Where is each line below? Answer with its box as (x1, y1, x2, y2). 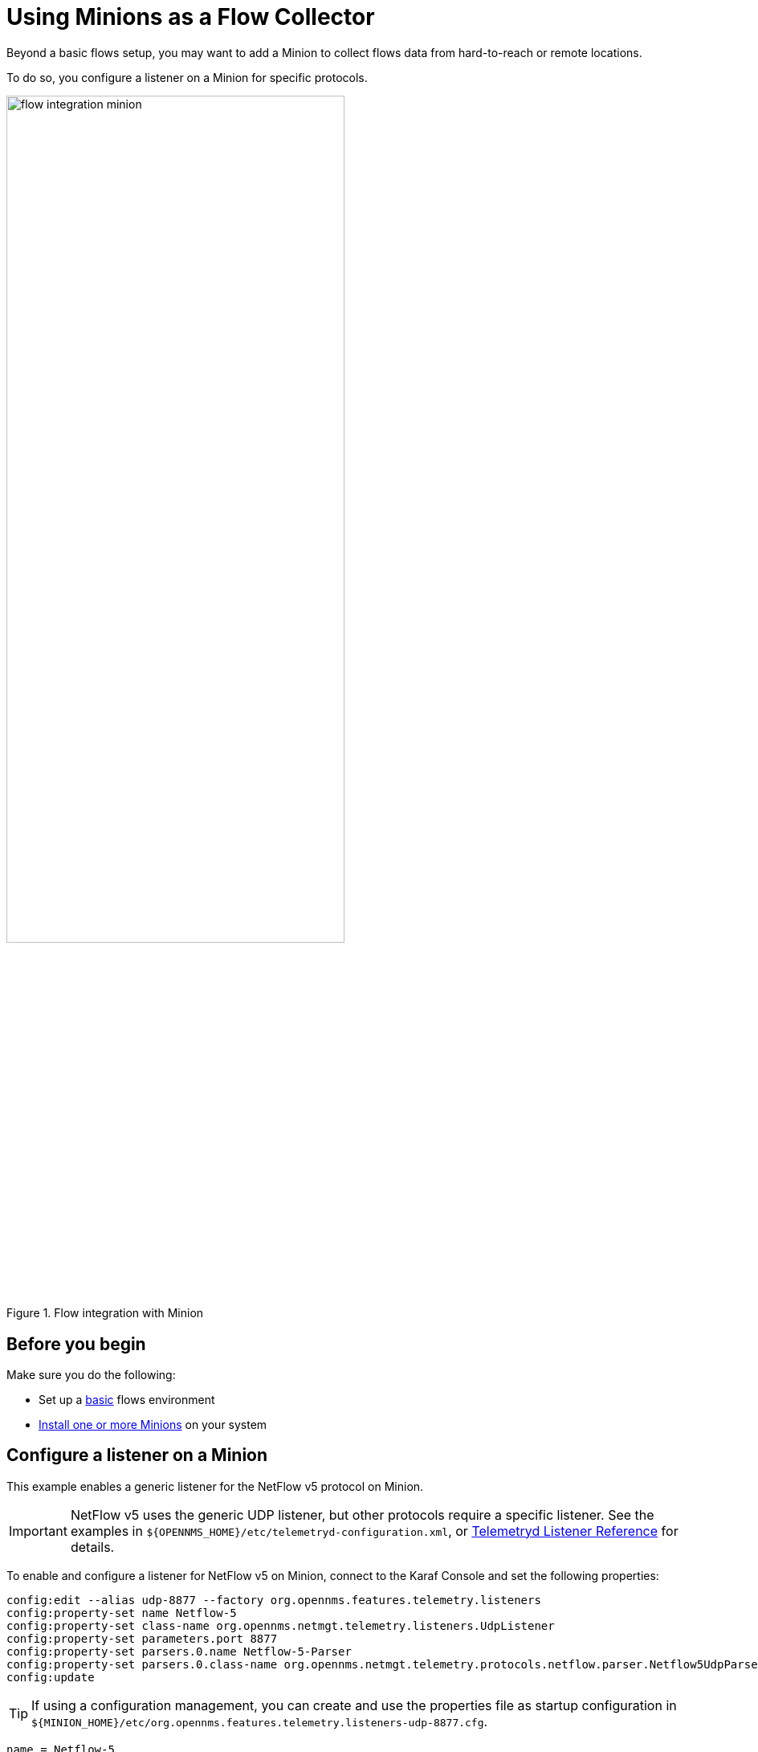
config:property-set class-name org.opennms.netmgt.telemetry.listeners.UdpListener (6, 1619, 555, 1632)
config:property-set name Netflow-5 (6, 1606, 237, 1619)
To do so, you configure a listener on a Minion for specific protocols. (6, 70, 368, 84)
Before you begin (6, 1333, 146, 1354)
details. (70, 1538, 115, 1555)
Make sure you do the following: (6, 1367, 176, 1382)
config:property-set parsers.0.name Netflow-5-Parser (6, 1644, 352, 1658)
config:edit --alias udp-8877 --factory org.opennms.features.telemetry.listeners (6, 1593, 541, 1607)
